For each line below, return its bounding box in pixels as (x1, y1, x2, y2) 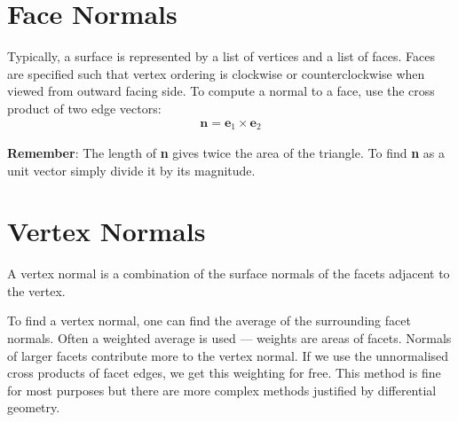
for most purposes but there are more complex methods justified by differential (7, 380, 437, 399)
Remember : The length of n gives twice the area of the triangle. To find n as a (7, 143, 445, 161)
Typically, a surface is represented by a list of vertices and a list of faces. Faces (7, 47, 435, 66)
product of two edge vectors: (7, 98, 162, 117)
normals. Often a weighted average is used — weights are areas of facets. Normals (7, 329, 452, 348)
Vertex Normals (7, 213, 206, 249)
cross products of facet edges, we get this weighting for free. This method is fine (7, 363, 441, 382)
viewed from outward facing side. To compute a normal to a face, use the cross (7, 82, 435, 100)
